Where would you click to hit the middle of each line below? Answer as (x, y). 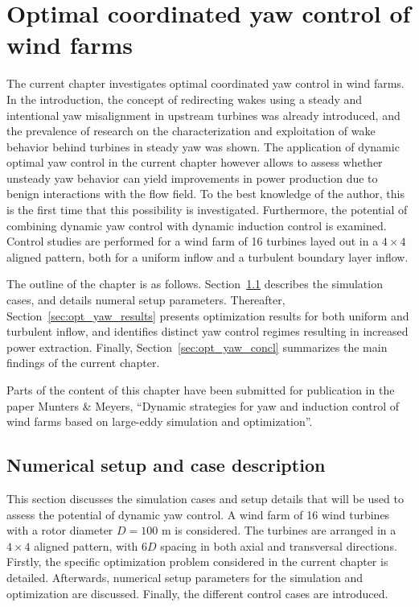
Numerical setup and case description (166, 465)
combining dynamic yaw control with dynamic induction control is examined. (197, 225)
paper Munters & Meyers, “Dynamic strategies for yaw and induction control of (203, 405)
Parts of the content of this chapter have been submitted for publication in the (201, 390)
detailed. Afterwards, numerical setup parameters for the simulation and (185, 577)
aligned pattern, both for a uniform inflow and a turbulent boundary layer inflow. (207, 256)
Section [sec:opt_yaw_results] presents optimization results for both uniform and (208, 315)
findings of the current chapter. (83, 363)
